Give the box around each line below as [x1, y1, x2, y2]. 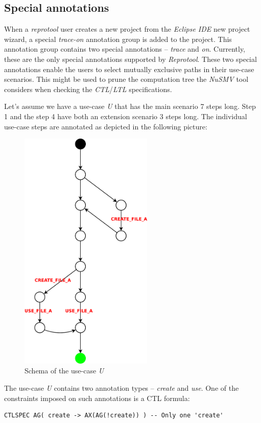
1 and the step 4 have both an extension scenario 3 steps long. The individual [4, 110, 247, 121]
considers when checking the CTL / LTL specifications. [4, 83, 172, 94]
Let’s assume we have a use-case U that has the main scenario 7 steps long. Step [4, 101, 256, 112]
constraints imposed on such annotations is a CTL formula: [4, 392, 190, 403]
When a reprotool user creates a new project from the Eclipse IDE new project [4, 24, 250, 34]
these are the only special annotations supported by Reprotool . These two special [4, 53, 257, 64]
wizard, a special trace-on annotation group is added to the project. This [4, 33, 232, 44]
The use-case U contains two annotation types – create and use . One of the [4, 382, 239, 393]
